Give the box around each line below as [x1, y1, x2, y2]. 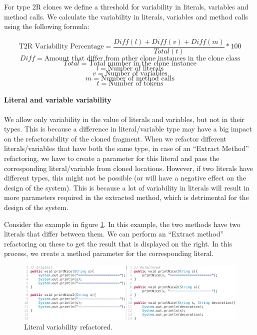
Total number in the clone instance [88, 59, 196, 67]
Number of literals [107, 64, 164, 72]
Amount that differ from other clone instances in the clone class [44, 54, 240, 62]
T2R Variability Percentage [18, 43, 104, 50]
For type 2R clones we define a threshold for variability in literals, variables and [4, 1, 249, 11]
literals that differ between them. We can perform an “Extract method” [4, 228, 224, 239]
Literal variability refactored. [24, 321, 112, 332]
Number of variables [105, 69, 167, 77]
